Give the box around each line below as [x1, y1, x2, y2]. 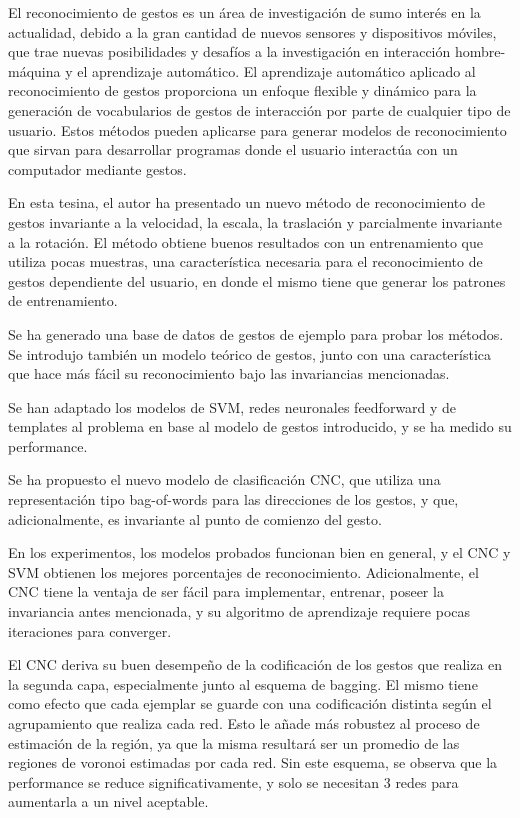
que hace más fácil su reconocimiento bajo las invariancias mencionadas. [8, 363, 450, 384]
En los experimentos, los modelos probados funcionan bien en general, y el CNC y [8, 542, 511, 563]
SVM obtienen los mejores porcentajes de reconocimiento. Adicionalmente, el [8, 561, 479, 582]
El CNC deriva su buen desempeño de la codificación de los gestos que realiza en [8, 654, 503, 675]
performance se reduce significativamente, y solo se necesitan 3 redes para [8, 771, 459, 792]
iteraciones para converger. [8, 620, 172, 641]
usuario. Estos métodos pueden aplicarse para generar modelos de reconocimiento [8, 119, 507, 140]
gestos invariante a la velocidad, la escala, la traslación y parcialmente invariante [8, 211, 502, 232]
